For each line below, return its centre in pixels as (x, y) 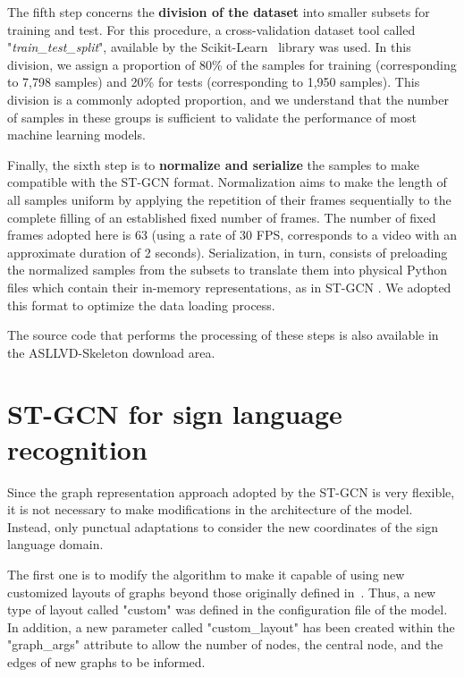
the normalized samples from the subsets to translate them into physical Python (228, 270)
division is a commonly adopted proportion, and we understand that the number (228, 99)
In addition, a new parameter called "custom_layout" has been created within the (231, 626)
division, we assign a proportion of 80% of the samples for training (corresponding (232, 64)
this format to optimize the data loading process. (141, 305)
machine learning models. (76, 135)
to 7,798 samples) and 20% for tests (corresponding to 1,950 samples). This (214, 82)
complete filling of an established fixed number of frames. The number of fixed (222, 217)
